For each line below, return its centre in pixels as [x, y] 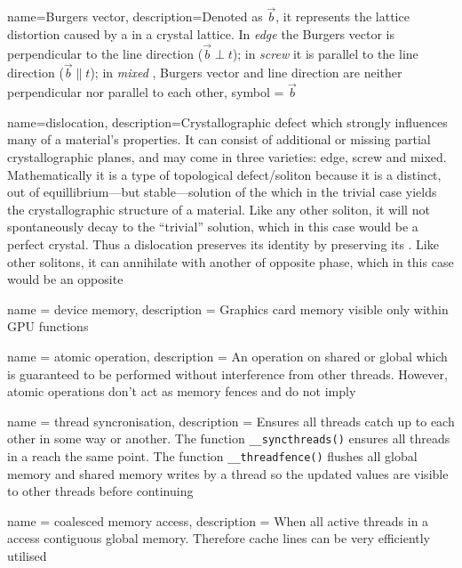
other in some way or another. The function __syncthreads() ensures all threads [229, 438]
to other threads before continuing [100, 491]
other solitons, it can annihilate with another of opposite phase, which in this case [231, 261]
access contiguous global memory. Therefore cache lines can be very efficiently [219, 538]
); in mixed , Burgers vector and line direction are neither [246, 73]
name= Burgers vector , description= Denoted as [135, 16]
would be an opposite [65, 279]
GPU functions [48, 326]
